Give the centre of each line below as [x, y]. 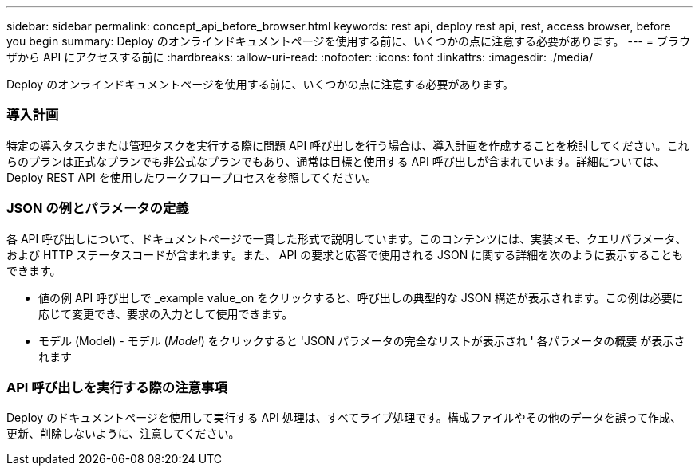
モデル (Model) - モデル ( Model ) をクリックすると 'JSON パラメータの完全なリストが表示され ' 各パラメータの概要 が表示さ [362, 340]
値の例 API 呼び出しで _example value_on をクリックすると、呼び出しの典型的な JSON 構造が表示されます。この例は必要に [361, 297]
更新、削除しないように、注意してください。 [123, 434]
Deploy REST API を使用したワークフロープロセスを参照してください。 [192, 177]
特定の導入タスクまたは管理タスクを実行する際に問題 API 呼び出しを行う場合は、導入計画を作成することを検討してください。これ [348, 145]
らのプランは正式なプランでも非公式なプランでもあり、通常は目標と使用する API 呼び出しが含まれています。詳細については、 [336, 161]
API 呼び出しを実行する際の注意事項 [117, 387]
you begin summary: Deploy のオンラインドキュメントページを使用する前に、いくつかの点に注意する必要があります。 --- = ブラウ [348, 41]
